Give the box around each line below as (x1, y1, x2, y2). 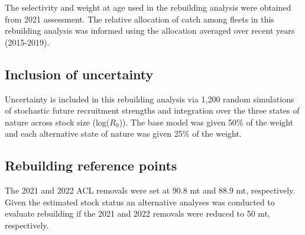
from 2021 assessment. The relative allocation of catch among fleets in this (5, 12, 274, 25)
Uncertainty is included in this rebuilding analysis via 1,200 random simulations (5, 92, 294, 105)
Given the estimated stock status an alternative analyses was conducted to (5, 195, 275, 208)
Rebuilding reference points (5, 156, 177, 175)
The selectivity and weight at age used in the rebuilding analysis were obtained (5, 1, 291, 13)
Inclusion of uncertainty (5, 65, 154, 83)
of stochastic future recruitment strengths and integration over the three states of (5, 104, 300, 117)
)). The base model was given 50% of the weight (119, 115, 294, 128)
